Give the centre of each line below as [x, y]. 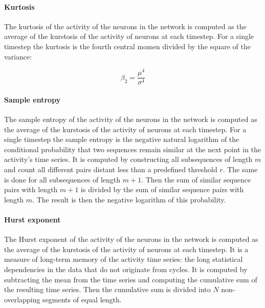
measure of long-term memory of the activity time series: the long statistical [124, 259]
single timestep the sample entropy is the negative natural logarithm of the [122, 139]
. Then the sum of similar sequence [196, 179]
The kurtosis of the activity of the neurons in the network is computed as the [125, 26]
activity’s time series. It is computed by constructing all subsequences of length [128, 159]
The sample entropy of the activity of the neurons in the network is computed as [131, 119]
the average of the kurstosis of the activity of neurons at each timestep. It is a [126, 249]
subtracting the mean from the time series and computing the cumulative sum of [131, 279]
